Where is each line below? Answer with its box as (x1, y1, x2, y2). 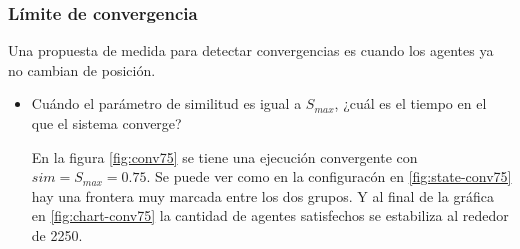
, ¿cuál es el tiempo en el (334, 93, 487, 114)
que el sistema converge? (31, 113, 182, 133)
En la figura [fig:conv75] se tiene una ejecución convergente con (31, 146, 418, 167)
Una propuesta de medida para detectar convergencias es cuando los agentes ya (8, 40, 494, 61)
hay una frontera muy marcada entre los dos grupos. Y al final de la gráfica (31, 185, 494, 206)
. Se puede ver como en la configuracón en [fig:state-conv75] (146, 166, 512, 187)
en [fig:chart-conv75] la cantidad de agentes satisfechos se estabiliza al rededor (31, 205, 509, 226)
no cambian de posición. (8, 59, 156, 80)
